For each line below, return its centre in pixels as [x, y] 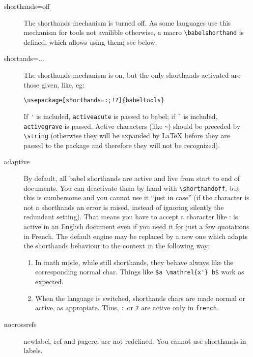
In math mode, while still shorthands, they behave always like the [134, 262]
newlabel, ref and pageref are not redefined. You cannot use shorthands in [135, 341]
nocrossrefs [20, 324]
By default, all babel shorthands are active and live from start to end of [132, 178]
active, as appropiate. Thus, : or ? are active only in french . [127, 308]
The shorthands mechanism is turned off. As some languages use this [127, 22]
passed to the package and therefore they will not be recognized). [122, 145]
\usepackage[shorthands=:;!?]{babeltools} [94, 101]
